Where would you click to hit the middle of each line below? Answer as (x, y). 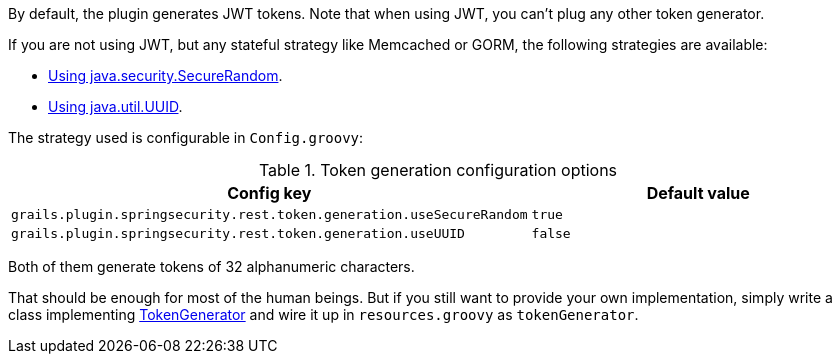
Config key (269, 193)
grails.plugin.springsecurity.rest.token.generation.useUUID (238, 233)
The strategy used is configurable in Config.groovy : (186, 137)
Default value (698, 193)
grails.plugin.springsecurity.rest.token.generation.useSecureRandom (269, 214)
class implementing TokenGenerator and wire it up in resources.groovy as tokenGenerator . (323, 314)
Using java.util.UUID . (115, 106)
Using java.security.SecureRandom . (165, 75)
